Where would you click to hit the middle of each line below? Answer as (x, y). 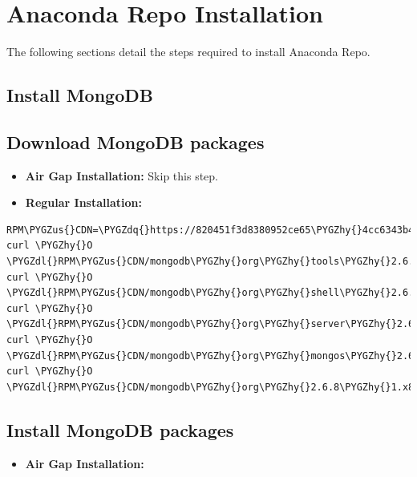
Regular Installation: (83, 202)
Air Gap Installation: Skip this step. (121, 175)
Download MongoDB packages (136, 141)
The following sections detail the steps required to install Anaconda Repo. (188, 52)
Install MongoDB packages (120, 429)
